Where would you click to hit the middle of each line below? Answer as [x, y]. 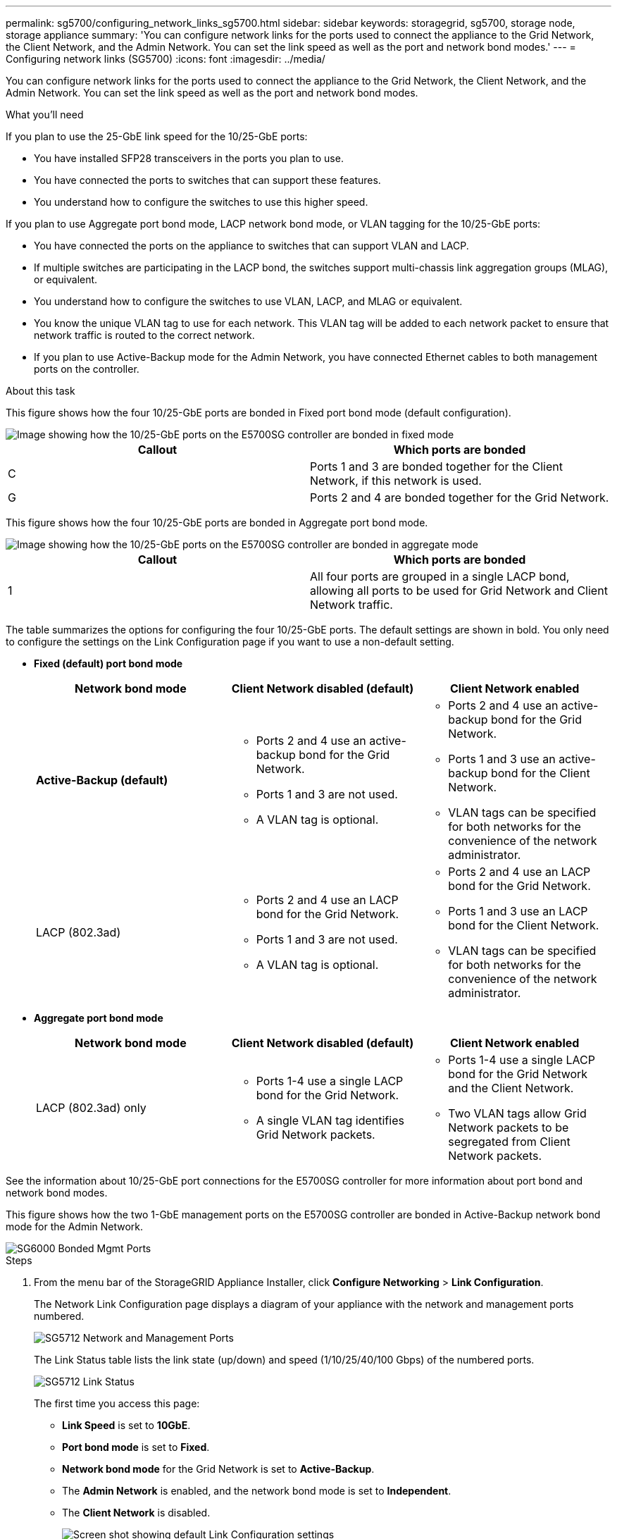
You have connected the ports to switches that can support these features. [207, 180]
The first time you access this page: [117, 1403]
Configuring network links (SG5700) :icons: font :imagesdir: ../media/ [166, 59]
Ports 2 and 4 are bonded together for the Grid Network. [460, 497]
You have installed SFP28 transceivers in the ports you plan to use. [189, 158]
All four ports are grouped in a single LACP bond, [440, 576]
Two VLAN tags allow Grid [517, 1113]
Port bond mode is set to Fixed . [136, 1447]
